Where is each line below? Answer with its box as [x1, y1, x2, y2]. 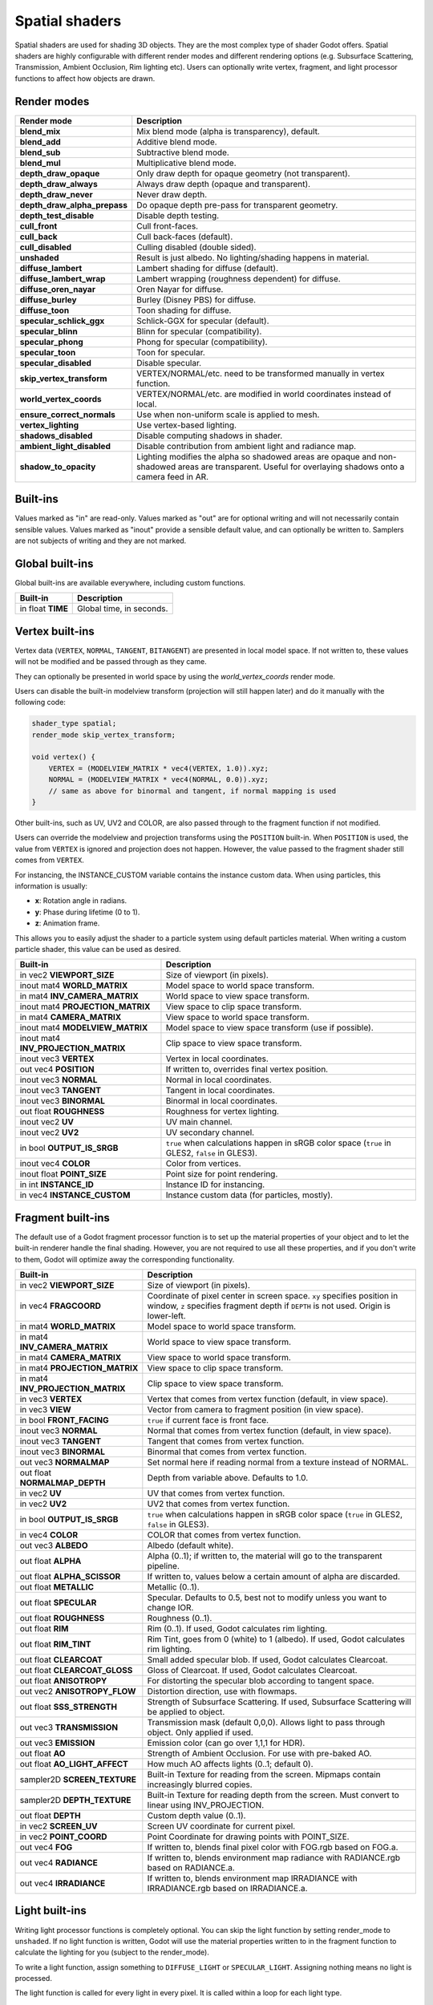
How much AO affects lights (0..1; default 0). [147, 1758, 314, 1769]
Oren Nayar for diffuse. [136, 283, 224, 294]
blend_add [19, 136, 62, 148]
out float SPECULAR [19, 1597, 97, 1608]
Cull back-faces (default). [136, 231, 233, 242]
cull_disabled [19, 241, 72, 253]
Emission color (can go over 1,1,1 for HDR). [147, 1737, 306, 1748]
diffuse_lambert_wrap [19, 273, 106, 284]
